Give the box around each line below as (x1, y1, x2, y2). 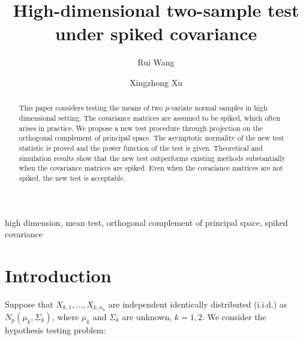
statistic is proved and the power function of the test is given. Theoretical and (19, 142, 263, 153)
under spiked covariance (55, 21, 257, 46)
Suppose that (5, 297, 53, 310)
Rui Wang (137, 56, 175, 68)
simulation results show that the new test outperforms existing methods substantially (19, 153, 286, 163)
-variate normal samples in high (169, 103, 268, 113)
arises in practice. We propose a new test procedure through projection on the (19, 123, 263, 133)
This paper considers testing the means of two (19, 103, 163, 113)
